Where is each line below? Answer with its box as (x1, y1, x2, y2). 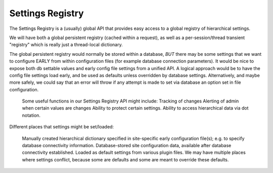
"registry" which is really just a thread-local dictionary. (9, 42, 123, 48)
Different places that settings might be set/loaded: (9, 124, 114, 130)
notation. (22, 112, 40, 118)
